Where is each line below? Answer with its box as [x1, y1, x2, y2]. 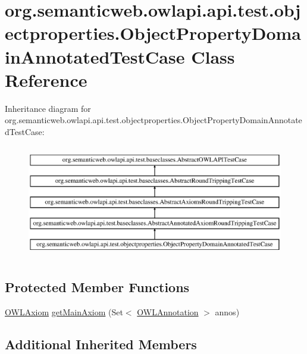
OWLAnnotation [137, 306, 199, 318]
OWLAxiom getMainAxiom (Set [5, 306, 123, 318]
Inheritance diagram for [5, 102, 91, 114]
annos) [215, 306, 240, 318]
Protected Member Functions [5, 278, 190, 296]
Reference [5, 67, 87, 92]
